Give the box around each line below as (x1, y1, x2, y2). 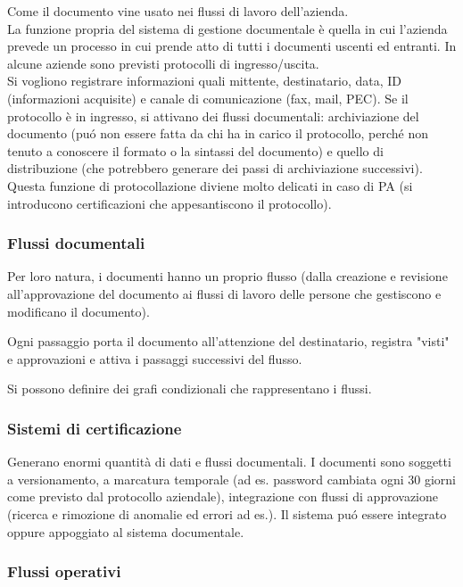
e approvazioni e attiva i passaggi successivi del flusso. (7, 349, 302, 368)
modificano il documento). (7, 302, 150, 320)
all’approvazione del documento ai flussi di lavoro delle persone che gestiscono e (7, 284, 442, 302)
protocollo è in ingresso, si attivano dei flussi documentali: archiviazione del (7, 106, 419, 125)
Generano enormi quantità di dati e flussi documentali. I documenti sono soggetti (7, 452, 451, 471)
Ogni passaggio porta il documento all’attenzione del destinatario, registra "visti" (7, 332, 450, 351)
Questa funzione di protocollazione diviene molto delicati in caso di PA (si (7, 176, 413, 194)
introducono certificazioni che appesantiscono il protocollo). (7, 194, 332, 212)
